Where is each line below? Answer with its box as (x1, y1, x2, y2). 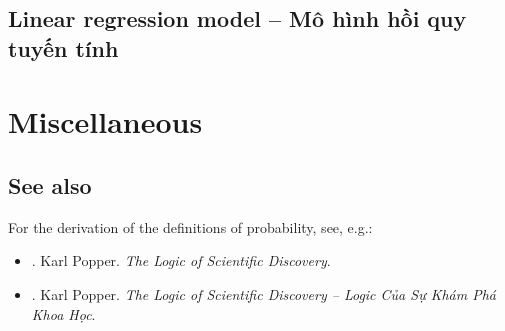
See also (8, 169, 92, 200)
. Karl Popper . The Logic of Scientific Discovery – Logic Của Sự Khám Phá (31, 283, 497, 304)
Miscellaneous (8, 101, 203, 142)
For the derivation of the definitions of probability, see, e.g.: (8, 216, 373, 237)
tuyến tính (8, 32, 119, 63)
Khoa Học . (31, 303, 96, 324)
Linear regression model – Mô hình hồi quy (8, 3, 467, 34)
